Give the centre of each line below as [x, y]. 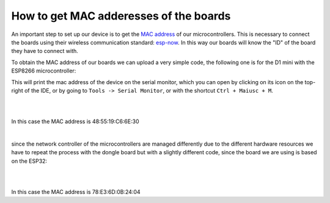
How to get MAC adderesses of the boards [121, 16]
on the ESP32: [29, 161]
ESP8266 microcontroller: [44, 71]
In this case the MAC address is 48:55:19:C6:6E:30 [75, 121]
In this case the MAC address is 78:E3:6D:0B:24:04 [76, 191]
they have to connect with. [45, 51]
